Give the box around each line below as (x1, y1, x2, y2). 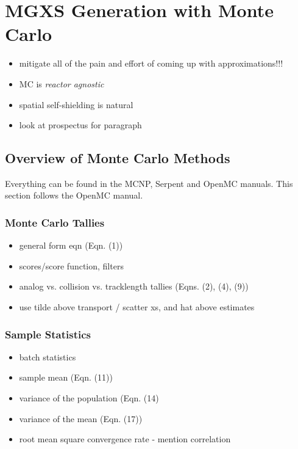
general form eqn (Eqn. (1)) (19, 239, 123, 252)
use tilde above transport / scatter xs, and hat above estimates (19, 301, 255, 313)
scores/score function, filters (19, 259, 124, 272)
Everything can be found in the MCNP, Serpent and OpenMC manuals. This (5, 177, 293, 189)
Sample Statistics (5, 326, 91, 341)
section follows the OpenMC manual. (5, 189, 143, 202)
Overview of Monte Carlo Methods (5, 148, 230, 167)
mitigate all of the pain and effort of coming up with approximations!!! (19, 57, 283, 70)
